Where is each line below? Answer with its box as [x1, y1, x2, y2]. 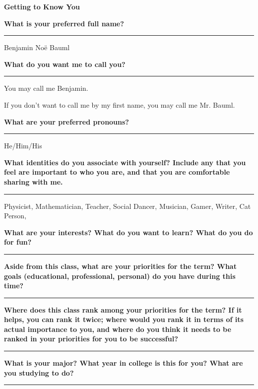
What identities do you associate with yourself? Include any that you [4, 157, 246, 167]
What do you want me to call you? [4, 59, 126, 69]
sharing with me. [4, 176, 63, 187]
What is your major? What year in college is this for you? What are [4, 358, 243, 368]
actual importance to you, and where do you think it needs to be [4, 324, 231, 334]
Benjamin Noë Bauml [4, 42, 70, 53]
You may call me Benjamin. [4, 83, 88, 93]
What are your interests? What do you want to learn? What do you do [4, 227, 253, 237]
